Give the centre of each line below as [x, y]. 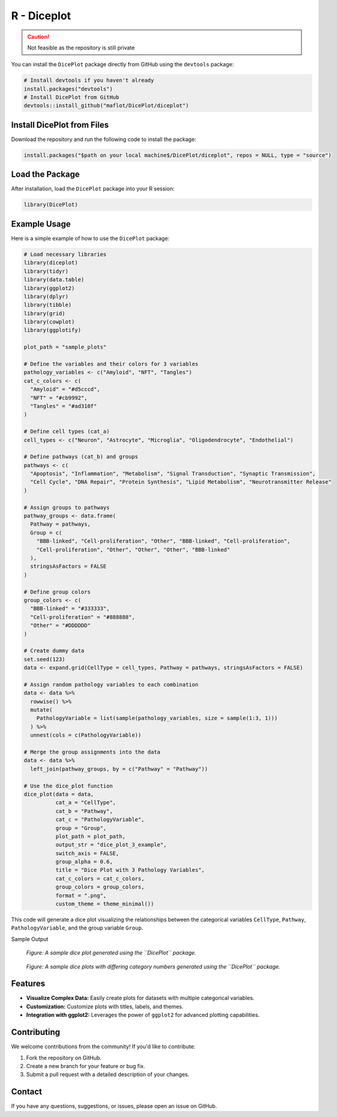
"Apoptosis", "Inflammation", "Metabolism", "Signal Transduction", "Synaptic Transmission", [173, 474]
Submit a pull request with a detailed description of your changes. [108, 1075]
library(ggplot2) [49, 288]
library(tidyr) [46, 271]
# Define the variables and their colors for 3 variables [111, 364]
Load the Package [45, 175]
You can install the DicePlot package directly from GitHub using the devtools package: [122, 65]
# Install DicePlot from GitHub [72, 97]
